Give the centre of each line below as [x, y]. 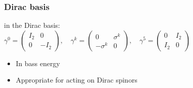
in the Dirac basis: [32, 25]
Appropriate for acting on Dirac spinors [76, 80]
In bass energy [38, 63]
